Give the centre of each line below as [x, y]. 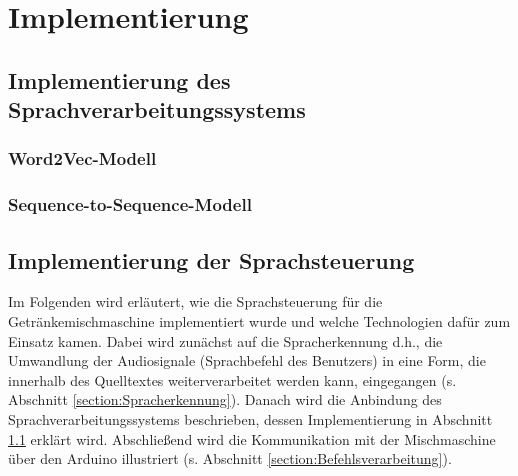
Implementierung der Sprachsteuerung [211, 259]
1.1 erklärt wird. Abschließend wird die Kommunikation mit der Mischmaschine [252, 438]
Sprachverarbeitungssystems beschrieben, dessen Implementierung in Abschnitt [250, 419]
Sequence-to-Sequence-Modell [130, 204]
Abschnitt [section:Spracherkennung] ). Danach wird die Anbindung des [225, 399]
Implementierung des [119, 79]
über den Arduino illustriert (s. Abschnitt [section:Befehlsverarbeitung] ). [230, 458]
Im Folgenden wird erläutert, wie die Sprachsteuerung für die [195, 301]
